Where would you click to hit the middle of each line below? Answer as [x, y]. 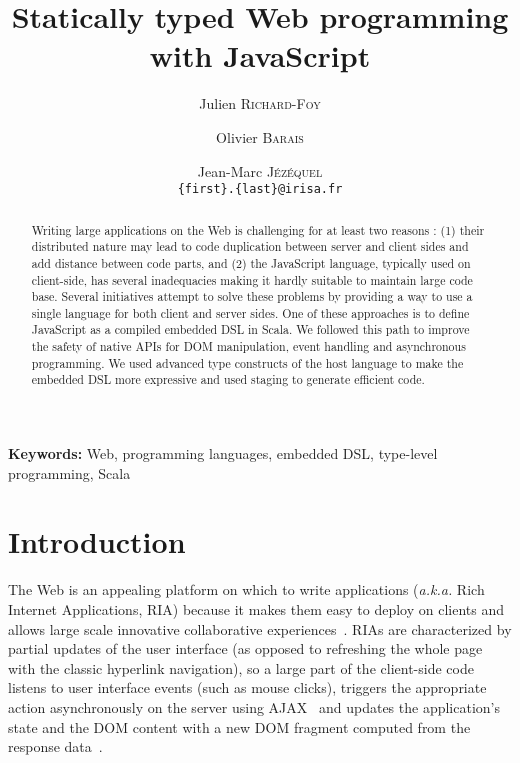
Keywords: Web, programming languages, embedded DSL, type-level [223, 453]
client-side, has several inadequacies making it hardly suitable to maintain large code [252, 279]
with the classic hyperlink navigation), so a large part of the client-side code [241, 667]
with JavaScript [260, 55]
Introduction [97, 541]
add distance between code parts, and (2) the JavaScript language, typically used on [251, 262]
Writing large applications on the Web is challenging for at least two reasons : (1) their [258, 229]
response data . [55, 746]
